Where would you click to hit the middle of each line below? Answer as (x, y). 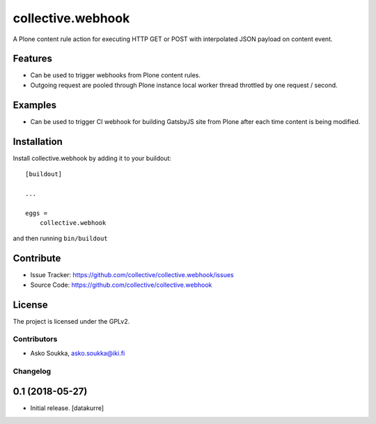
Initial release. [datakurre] (67, 408)
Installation (38, 142)
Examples (35, 105)
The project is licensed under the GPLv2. (71, 321)
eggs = (37, 213)
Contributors (35, 339)
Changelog (32, 371)
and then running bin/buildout (60, 238)
